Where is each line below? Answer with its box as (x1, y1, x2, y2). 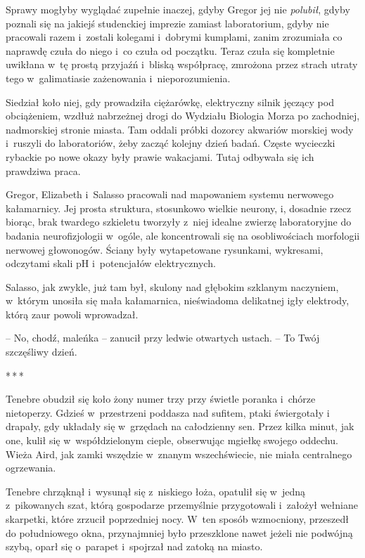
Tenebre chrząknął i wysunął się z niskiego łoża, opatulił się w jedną (6, 484, 305, 498)
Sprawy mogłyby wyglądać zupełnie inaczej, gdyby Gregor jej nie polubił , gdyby (6, 2, 350, 16)
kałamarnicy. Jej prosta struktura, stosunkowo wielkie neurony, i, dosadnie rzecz (6, 200, 352, 215)
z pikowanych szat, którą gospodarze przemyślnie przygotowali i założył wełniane (6, 498, 358, 512)
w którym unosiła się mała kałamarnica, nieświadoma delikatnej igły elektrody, (6, 293, 350, 308)
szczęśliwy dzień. (6, 344, 77, 359)
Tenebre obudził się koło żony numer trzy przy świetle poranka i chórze (6, 391, 316, 406)
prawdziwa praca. (6, 163, 81, 178)
